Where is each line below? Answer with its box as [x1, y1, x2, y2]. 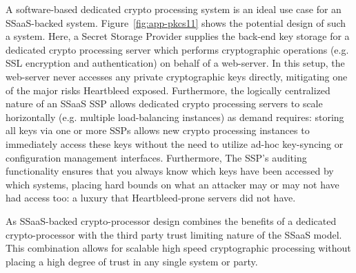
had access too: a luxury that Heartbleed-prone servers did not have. [6, 190, 296, 205]
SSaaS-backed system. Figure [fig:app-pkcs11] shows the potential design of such [6, 15, 346, 30]
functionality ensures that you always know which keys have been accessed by [6, 164, 334, 178]
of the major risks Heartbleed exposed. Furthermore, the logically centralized [6, 83, 330, 97]
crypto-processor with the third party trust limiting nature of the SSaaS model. [6, 227, 342, 241]
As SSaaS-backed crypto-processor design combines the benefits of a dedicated [6, 213, 337, 228]
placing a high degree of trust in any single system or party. [6, 254, 258, 268]
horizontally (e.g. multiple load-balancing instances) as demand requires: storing [6, 109, 344, 124]
